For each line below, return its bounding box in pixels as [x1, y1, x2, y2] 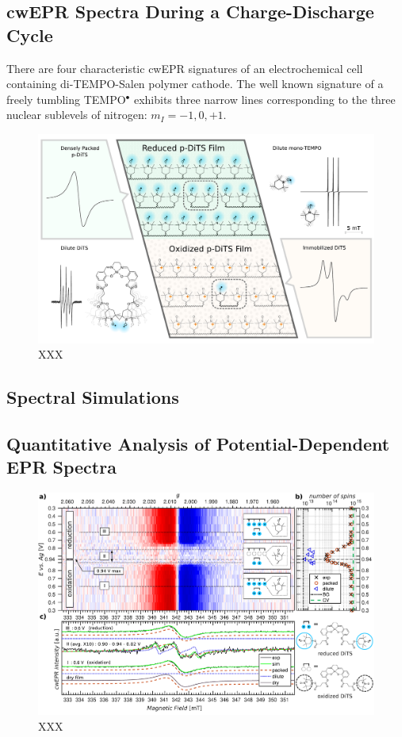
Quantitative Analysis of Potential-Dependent [6, 432, 390, 456]
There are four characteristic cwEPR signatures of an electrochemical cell [6, 59, 363, 76]
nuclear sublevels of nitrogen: [6, 106, 147, 123]
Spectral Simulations [6, 385, 179, 409]
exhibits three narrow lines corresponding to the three [133, 90, 396, 107]
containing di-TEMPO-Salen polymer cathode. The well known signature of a [6, 75, 384, 92]
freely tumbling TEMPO [6, 90, 126, 107]
